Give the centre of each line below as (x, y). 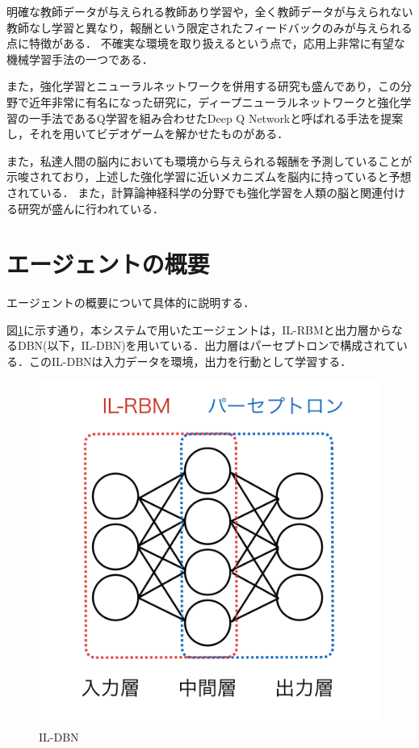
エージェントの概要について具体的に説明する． (131, 303)
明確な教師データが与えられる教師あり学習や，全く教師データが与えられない (210, 11)
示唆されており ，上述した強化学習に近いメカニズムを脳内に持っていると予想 (209, 176)
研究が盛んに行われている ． (90, 208)
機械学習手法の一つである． (80, 59)
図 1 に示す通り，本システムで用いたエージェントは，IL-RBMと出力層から (199, 329)
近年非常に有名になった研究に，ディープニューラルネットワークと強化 (214, 101)
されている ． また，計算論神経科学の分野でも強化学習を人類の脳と (183, 192)
